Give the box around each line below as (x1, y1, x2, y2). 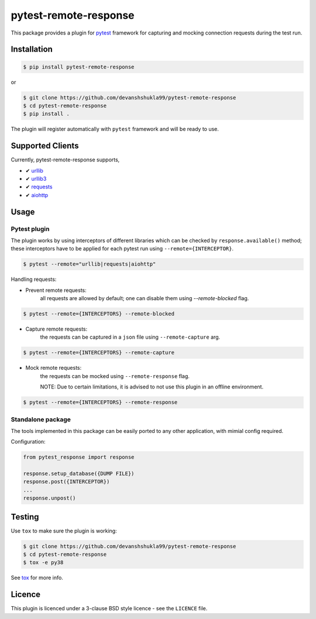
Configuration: (11, 438, 46, 445)
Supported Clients (11, 141, 79, 151)
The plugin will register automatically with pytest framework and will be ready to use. (11, 126, 219, 133)
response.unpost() (23, 495, 76, 501)
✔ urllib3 (25, 175, 47, 182)
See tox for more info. (11, 574, 64, 582)
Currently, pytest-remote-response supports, (11, 156, 120, 163)
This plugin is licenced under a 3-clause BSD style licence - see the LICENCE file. (11, 605, 208, 612)
